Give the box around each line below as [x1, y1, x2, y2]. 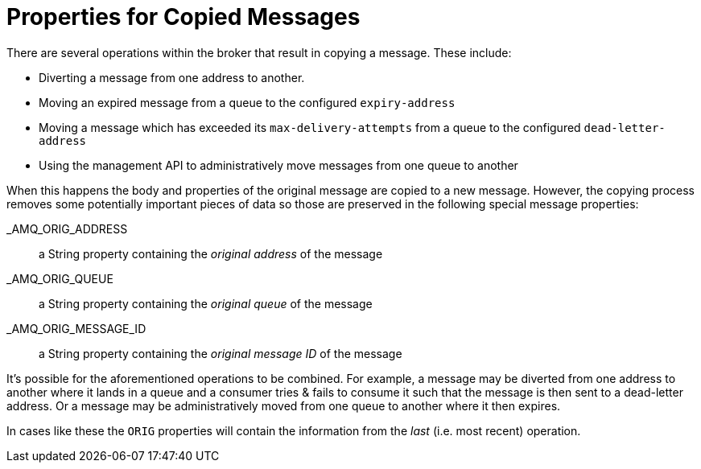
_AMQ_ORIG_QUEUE [6, 271, 113, 286]
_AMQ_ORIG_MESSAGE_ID [6, 321, 146, 335]
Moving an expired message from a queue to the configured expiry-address [39, 95, 456, 109]
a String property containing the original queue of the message [39, 296, 373, 311]
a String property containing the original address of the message [39, 246, 383, 261]
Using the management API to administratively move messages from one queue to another [39, 158, 518, 172]
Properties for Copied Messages [6, 3, 361, 31]
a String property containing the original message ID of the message [39, 346, 402, 360]
